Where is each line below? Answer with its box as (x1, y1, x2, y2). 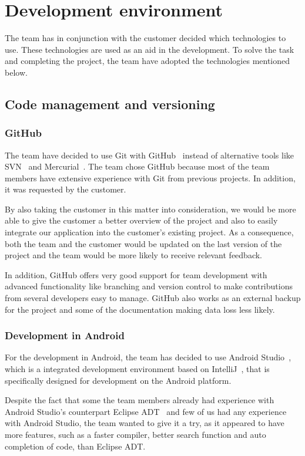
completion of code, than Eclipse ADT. (5, 440, 146, 452)
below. (5, 66, 28, 78)
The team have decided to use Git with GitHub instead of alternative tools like (5, 148, 294, 161)
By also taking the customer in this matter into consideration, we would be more (5, 202, 296, 215)
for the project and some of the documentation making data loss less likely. (5, 303, 275, 315)
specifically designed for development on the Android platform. (5, 374, 232, 386)
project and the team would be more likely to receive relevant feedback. (5, 249, 263, 261)
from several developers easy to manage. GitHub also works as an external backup (5, 292, 301, 304)
